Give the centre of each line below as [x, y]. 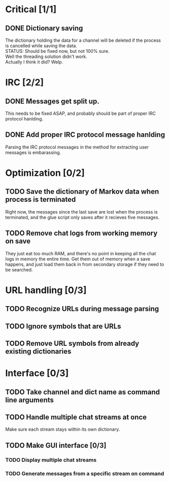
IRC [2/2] [25, 83]
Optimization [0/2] [45, 173]
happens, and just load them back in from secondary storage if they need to [85, 264]
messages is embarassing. [33, 152]
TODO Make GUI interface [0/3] [56, 445]
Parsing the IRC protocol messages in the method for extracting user [77, 147]
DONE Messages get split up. [53, 101]
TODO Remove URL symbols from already [72, 343]
